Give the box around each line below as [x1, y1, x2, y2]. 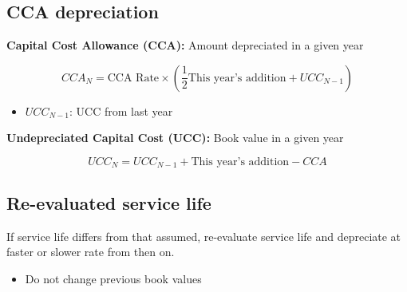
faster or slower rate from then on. [6, 243, 175, 260]
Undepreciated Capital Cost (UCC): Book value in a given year [6, 129, 344, 146]
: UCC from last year [69, 102, 173, 119]
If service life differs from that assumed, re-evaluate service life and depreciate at [6, 227, 401, 244]
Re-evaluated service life [6, 190, 211, 215]
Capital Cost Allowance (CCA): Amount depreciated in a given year [6, 37, 364, 53]
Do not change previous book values [25, 270, 202, 286]
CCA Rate [107, 72, 160, 84]
